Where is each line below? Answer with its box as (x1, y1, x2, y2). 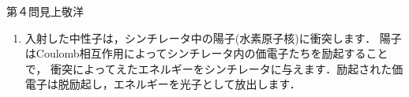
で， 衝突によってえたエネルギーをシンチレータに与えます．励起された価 (24, 60, 403, 76)
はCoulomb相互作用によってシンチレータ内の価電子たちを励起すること (24, 45, 388, 62)
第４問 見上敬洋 (6, 3, 84, 19)
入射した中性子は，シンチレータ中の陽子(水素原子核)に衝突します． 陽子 (24, 29, 402, 46)
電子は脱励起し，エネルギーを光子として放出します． (24, 76, 301, 92)
